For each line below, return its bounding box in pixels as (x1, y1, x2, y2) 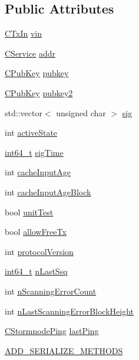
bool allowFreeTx (5, 225, 67, 238)
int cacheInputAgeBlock (5, 185, 91, 198)
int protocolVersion (5, 245, 74, 257)
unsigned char (56, 106, 106, 119)
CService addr (5, 47, 56, 59)
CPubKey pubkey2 (5, 86, 73, 99)
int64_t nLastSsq (5, 265, 68, 277)
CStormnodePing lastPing (5, 325, 99, 337)
